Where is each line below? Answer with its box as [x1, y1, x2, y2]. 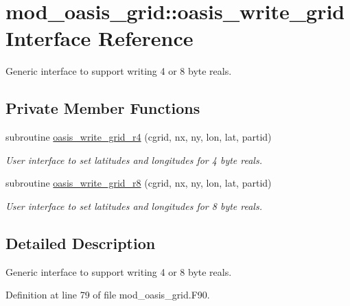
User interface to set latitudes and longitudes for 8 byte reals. [5, 198, 262, 213]
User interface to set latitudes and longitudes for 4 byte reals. [5, 152, 262, 167]
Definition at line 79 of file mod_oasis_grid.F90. [5, 287, 210, 302]
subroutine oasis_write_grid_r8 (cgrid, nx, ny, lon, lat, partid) [5, 176, 272, 190]
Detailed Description [5, 232, 156, 253]
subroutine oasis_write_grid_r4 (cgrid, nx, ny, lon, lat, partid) [5, 130, 272, 144]
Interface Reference [5, 24, 194, 52]
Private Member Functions [5, 97, 200, 119]
